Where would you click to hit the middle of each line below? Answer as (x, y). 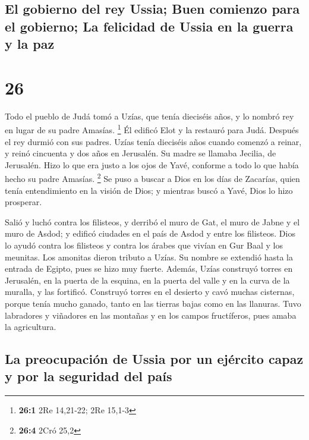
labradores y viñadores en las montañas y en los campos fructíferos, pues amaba (151, 315)
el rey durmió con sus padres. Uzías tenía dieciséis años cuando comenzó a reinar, (153, 141)
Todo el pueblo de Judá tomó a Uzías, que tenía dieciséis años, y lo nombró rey (149, 116)
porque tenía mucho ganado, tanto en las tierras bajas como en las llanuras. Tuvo (153, 303)
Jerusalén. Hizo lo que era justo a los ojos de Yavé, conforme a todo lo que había (152, 164)
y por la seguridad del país (89, 376)
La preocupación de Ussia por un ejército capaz (154, 359)
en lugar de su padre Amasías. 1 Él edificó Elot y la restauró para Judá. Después (152, 129)
